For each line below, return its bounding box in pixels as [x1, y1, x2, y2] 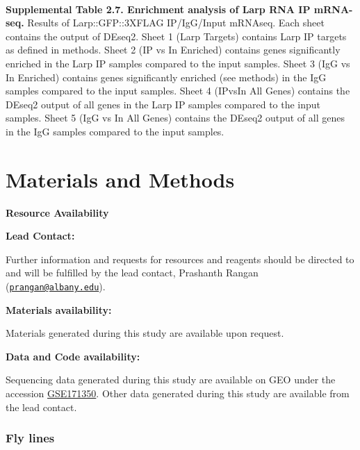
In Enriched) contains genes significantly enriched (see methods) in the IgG [6, 69, 327, 84]
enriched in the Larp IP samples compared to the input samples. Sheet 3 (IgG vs [6, 56, 350, 70]
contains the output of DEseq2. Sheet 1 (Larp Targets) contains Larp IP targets [6, 28, 347, 43]
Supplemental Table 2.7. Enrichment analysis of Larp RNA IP [6, 1, 311, 16]
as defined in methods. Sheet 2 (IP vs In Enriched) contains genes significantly [6, 42, 341, 57]
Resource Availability [6, 205, 109, 219]
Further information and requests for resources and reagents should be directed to [6, 251, 354, 266]
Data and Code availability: [6, 349, 140, 363]
